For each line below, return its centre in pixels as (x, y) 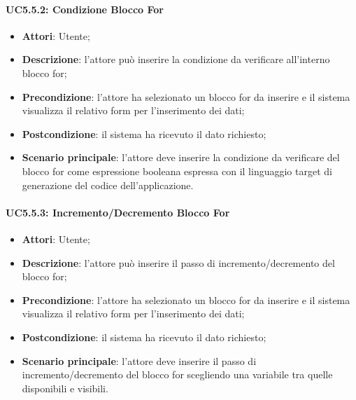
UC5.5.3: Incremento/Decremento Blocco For (118, 212)
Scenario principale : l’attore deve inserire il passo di (139, 360)
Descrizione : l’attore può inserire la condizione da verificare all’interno (176, 59)
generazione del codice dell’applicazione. (108, 185)
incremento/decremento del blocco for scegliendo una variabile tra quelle (177, 374)
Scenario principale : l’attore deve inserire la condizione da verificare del (181, 157)
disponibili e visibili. (65, 388)
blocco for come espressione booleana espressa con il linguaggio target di (177, 171)
